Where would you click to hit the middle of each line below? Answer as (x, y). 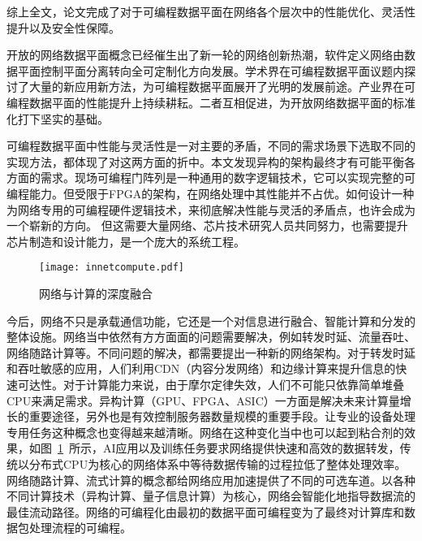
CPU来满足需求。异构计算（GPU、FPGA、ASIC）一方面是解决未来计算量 (203, 400)
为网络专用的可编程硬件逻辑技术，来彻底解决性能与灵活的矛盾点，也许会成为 (211, 209)
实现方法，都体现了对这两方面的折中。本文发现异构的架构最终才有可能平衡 (205, 161)
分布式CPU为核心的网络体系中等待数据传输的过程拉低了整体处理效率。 (217, 463)
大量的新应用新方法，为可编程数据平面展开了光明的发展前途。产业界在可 (222, 87)
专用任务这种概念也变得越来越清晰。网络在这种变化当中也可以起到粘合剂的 (205, 432)
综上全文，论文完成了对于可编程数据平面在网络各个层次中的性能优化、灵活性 (211, 11)
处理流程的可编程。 (80, 528)
